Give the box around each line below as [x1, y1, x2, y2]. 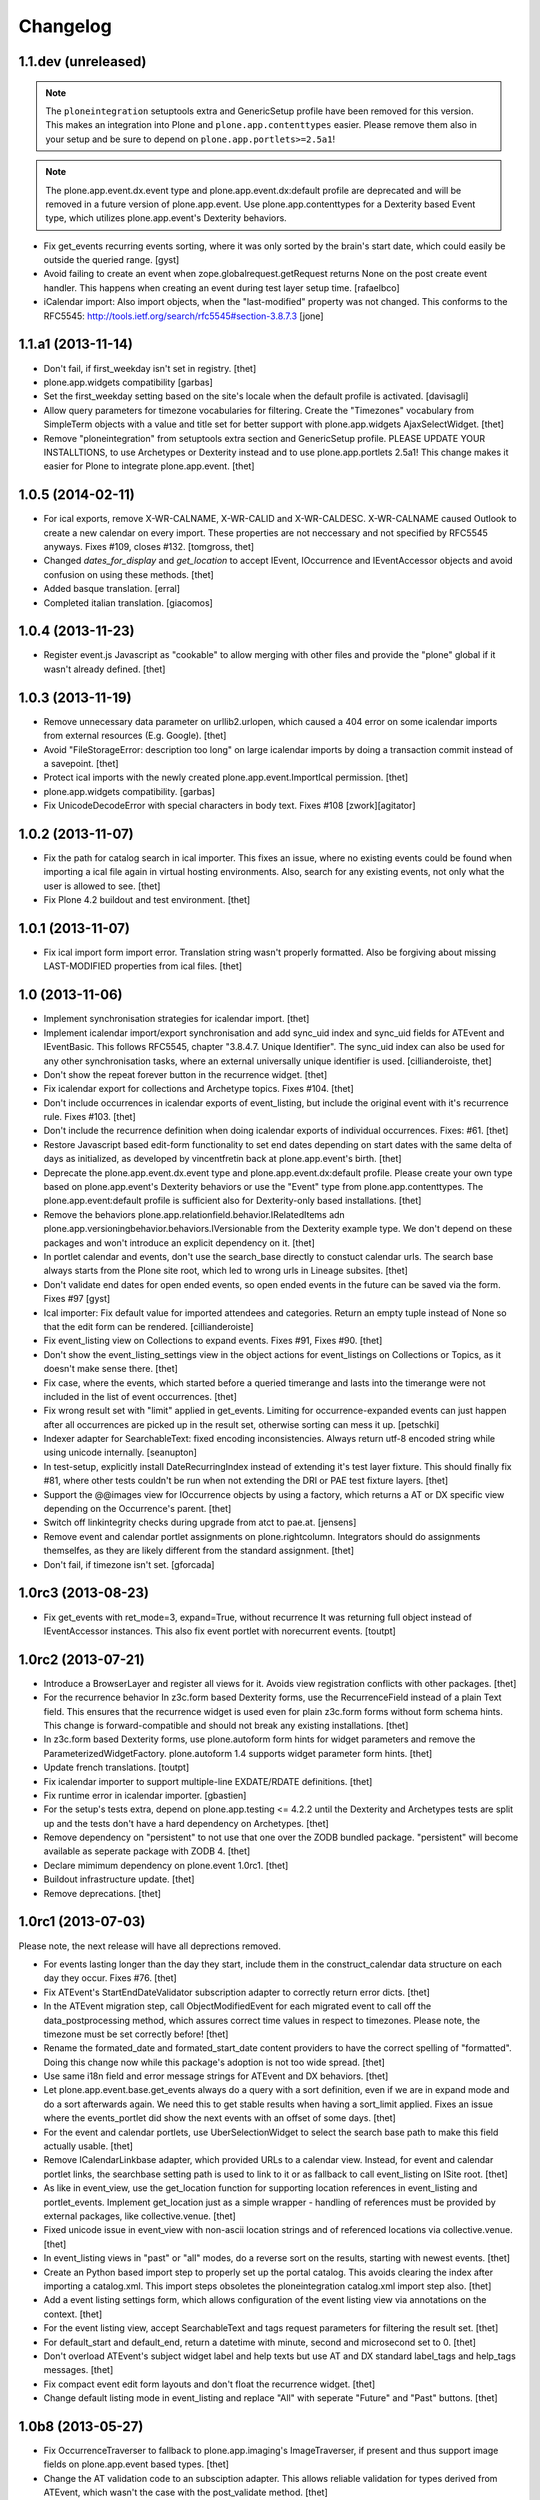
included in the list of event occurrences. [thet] [43, 1390, 237, 1402]
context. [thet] [43, 2308, 103, 2320]
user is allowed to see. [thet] [43, 880, 161, 892]
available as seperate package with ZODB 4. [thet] [43, 1845, 251, 1857]
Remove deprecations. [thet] [43, 1887, 162, 1899]
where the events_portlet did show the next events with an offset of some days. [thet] [43, 2112, 397, 2124]
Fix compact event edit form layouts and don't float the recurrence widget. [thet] [43, 2378, 376, 2390]
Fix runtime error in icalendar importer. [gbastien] [43, 1789, 247, 1801]
